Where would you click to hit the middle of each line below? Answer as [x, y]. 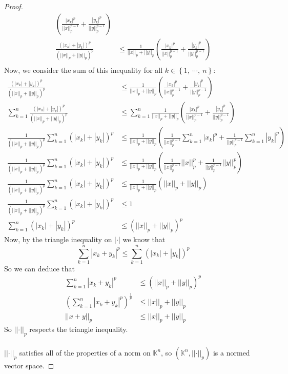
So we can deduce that [40, 268]
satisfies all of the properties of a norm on [85, 352]
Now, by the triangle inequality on [58, 239]
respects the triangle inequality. [79, 329]
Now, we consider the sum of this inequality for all [84, 70]
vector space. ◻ [29, 365]
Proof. [14, 6]
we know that [144, 239]
